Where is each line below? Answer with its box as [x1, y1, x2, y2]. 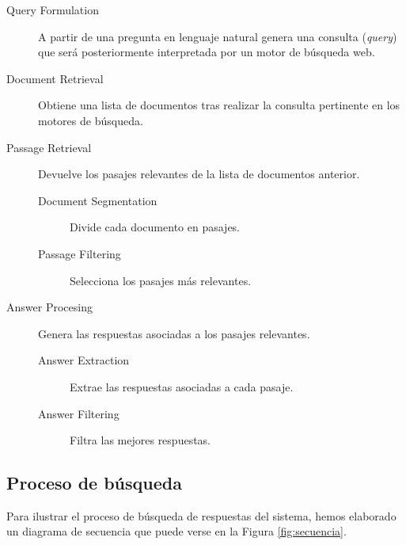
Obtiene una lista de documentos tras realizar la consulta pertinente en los [38, 97, 400, 113]
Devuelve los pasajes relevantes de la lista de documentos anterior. [38, 166, 360, 182]
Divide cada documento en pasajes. [70, 219, 241, 235]
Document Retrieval [6, 70, 104, 86]
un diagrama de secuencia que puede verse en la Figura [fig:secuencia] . [6, 523, 347, 539]
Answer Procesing [6, 299, 93, 315]
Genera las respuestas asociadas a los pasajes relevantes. [38, 325, 310, 341]
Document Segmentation [38, 192, 157, 208]
